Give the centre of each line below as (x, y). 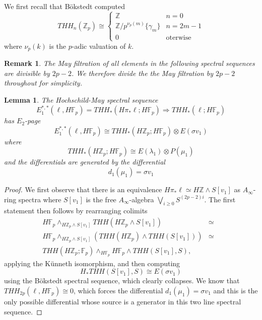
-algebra (142, 199)
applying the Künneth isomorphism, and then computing (92, 263)
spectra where (40, 199)
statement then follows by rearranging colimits (76, 211)
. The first (220, 199)
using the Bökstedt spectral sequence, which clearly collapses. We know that (122, 281)
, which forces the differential (118, 290)
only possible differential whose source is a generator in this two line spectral (123, 301)
